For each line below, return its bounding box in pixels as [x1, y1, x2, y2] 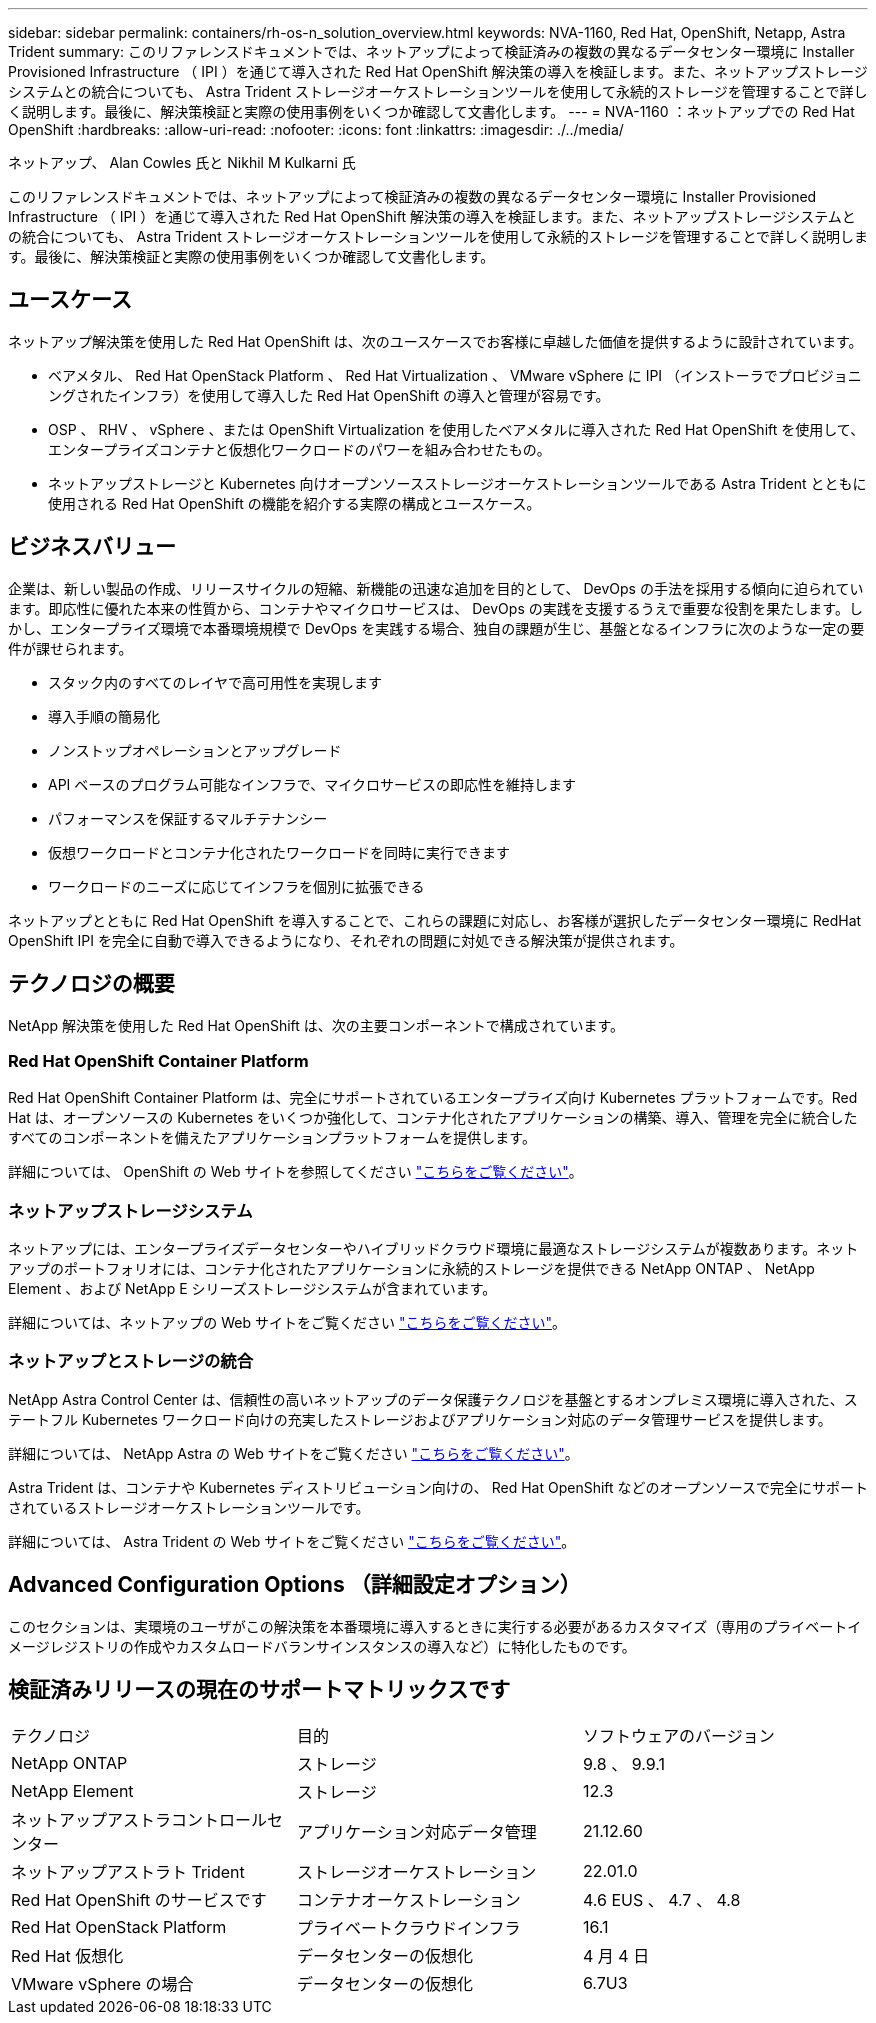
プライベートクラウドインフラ [296, 1918, 521, 1939]
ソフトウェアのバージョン [582, 1726, 775, 1747]
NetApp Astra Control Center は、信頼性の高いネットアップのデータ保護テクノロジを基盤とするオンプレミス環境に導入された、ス [8, 1390, 858, 1408]
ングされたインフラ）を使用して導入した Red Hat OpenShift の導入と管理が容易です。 [48, 386, 610, 404]
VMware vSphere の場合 [11, 1974, 194, 1995]
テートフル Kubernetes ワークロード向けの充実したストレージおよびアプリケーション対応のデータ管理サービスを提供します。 [8, 1410, 832, 1428]
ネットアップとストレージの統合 [8, 1351, 254, 1372]
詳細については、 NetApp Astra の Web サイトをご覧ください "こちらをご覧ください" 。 [8, 1444, 579, 1462]
